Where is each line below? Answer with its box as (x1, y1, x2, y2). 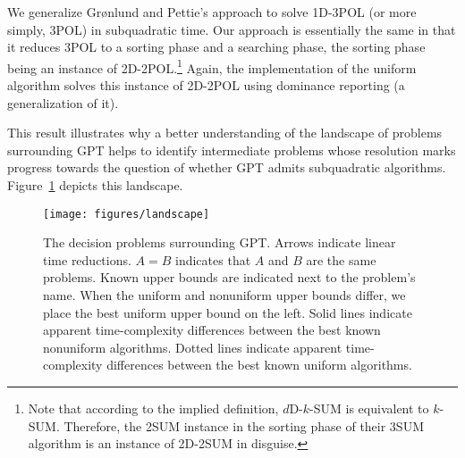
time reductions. (43, 250, 131, 269)
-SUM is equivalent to (309, 399, 429, 417)
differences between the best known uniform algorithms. (106, 355, 412, 374)
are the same (306, 250, 376, 269)
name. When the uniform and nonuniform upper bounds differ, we (43, 286, 406, 304)
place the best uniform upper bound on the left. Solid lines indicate (43, 303, 412, 321)
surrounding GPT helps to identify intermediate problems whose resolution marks (7, 140, 456, 159)
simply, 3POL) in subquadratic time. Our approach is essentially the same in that (7, 20, 456, 38)
